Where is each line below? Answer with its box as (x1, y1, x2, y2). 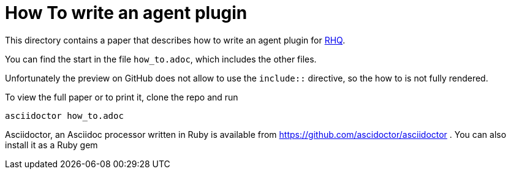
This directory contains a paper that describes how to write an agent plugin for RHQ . (5, 34, 346, 45)
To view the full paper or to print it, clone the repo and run (5, 91, 238, 102)
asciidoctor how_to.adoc (5, 110, 124, 121)
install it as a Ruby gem (5, 139, 98, 150)
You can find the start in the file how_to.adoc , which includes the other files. (5, 53, 317, 64)
